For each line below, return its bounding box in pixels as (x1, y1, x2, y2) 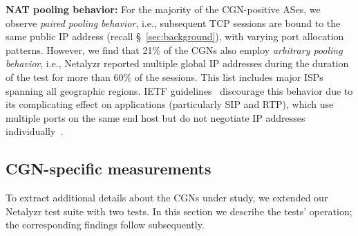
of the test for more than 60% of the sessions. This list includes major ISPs (6, 69, 323, 84)
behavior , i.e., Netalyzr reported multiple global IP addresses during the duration (6, 56, 349, 71)
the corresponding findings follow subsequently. (6, 217, 205, 232)
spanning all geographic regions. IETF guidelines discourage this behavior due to (6, 83, 353, 98)
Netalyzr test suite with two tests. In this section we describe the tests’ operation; (6, 203, 352, 218)
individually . (6, 124, 64, 138)
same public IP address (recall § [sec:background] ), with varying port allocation (6, 29, 344, 44)
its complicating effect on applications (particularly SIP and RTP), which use (6, 97, 334, 111)
